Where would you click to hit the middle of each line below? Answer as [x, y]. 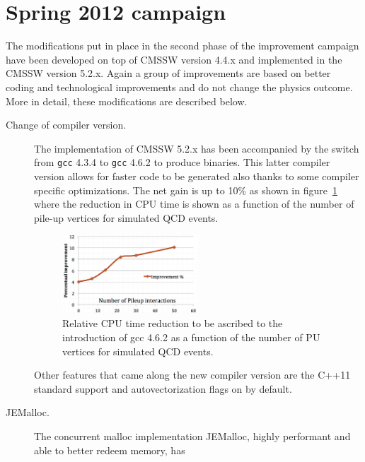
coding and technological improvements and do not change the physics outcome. [179, 87]
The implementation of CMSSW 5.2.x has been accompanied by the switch [197, 148]
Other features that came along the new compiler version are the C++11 [192, 375]
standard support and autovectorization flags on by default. [163, 388]
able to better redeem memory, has [110, 450]
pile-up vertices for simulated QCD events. [126, 217]
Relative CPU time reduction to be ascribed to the [173, 323]
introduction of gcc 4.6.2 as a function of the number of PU [191, 337]
